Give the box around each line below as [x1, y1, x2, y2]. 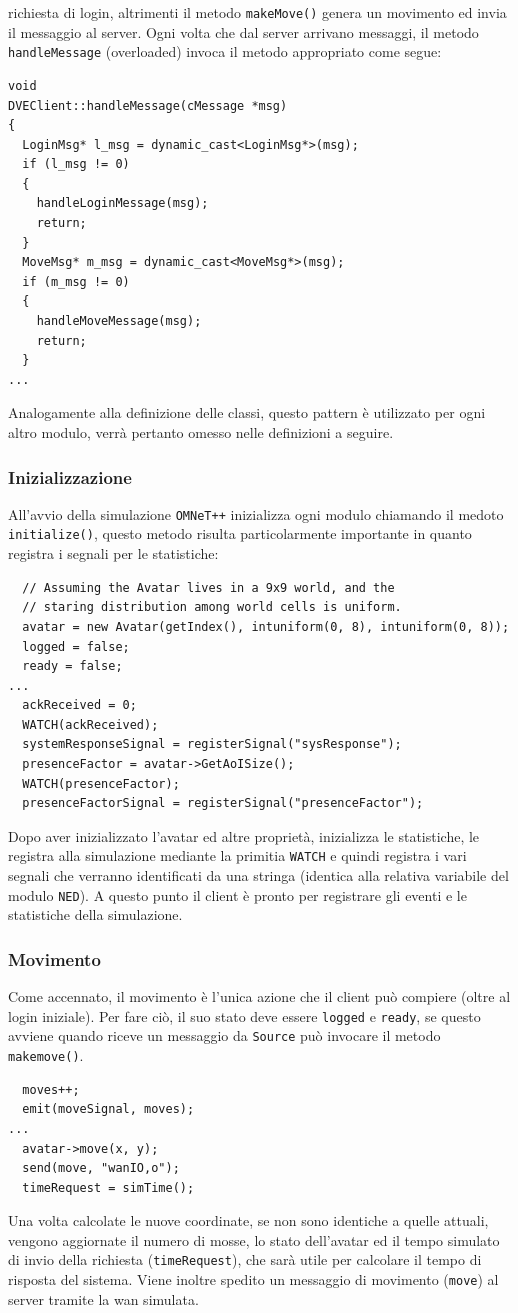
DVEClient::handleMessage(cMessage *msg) [8, 98, 288, 113]
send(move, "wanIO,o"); [22, 1161, 180, 1176]
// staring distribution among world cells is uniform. [22, 600, 402, 615]
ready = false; [22, 659, 123, 674]
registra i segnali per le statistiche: [8, 543, 219, 564]
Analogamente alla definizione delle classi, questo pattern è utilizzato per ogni [8, 402, 486, 423]
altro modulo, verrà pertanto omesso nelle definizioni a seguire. [8, 422, 394, 442]
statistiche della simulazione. [8, 904, 183, 925]
